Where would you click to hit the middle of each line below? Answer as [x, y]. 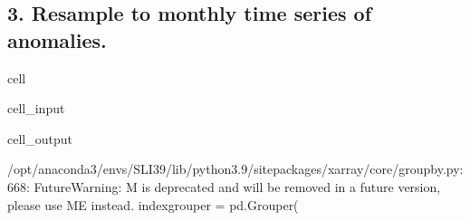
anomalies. [57, 39]
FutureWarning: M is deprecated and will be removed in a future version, [237, 186]
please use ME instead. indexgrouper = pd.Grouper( [153, 204]
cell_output [40, 138]
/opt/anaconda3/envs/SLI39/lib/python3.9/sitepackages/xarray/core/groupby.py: [235, 169]
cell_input [36, 108]
